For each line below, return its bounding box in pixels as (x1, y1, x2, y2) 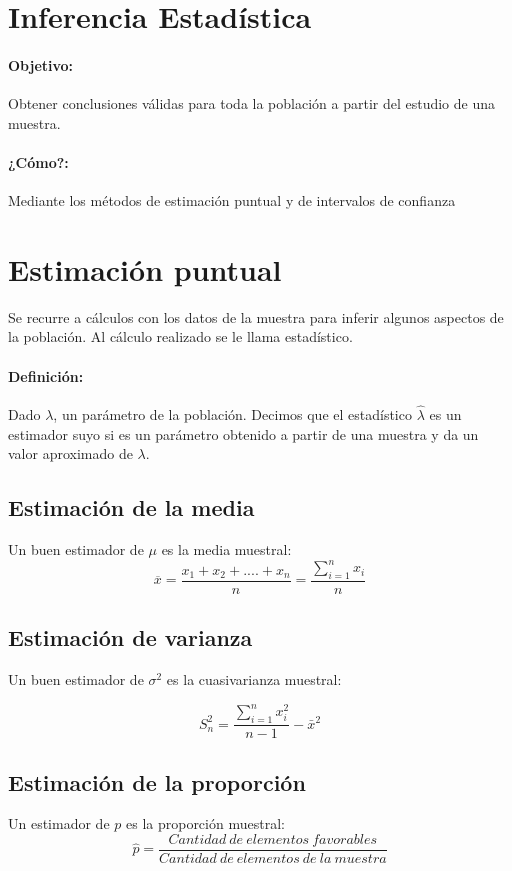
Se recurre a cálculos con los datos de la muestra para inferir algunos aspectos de (8, 306, 504, 327)
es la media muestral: (161, 539, 292, 560)
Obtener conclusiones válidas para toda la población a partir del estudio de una (8, 93, 496, 114)
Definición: (8, 365, 84, 386)
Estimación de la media (8, 492, 255, 523)
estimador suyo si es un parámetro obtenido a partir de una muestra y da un (8, 423, 479, 444)
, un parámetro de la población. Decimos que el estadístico (53, 404, 412, 425)
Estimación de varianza (8, 622, 253, 653)
